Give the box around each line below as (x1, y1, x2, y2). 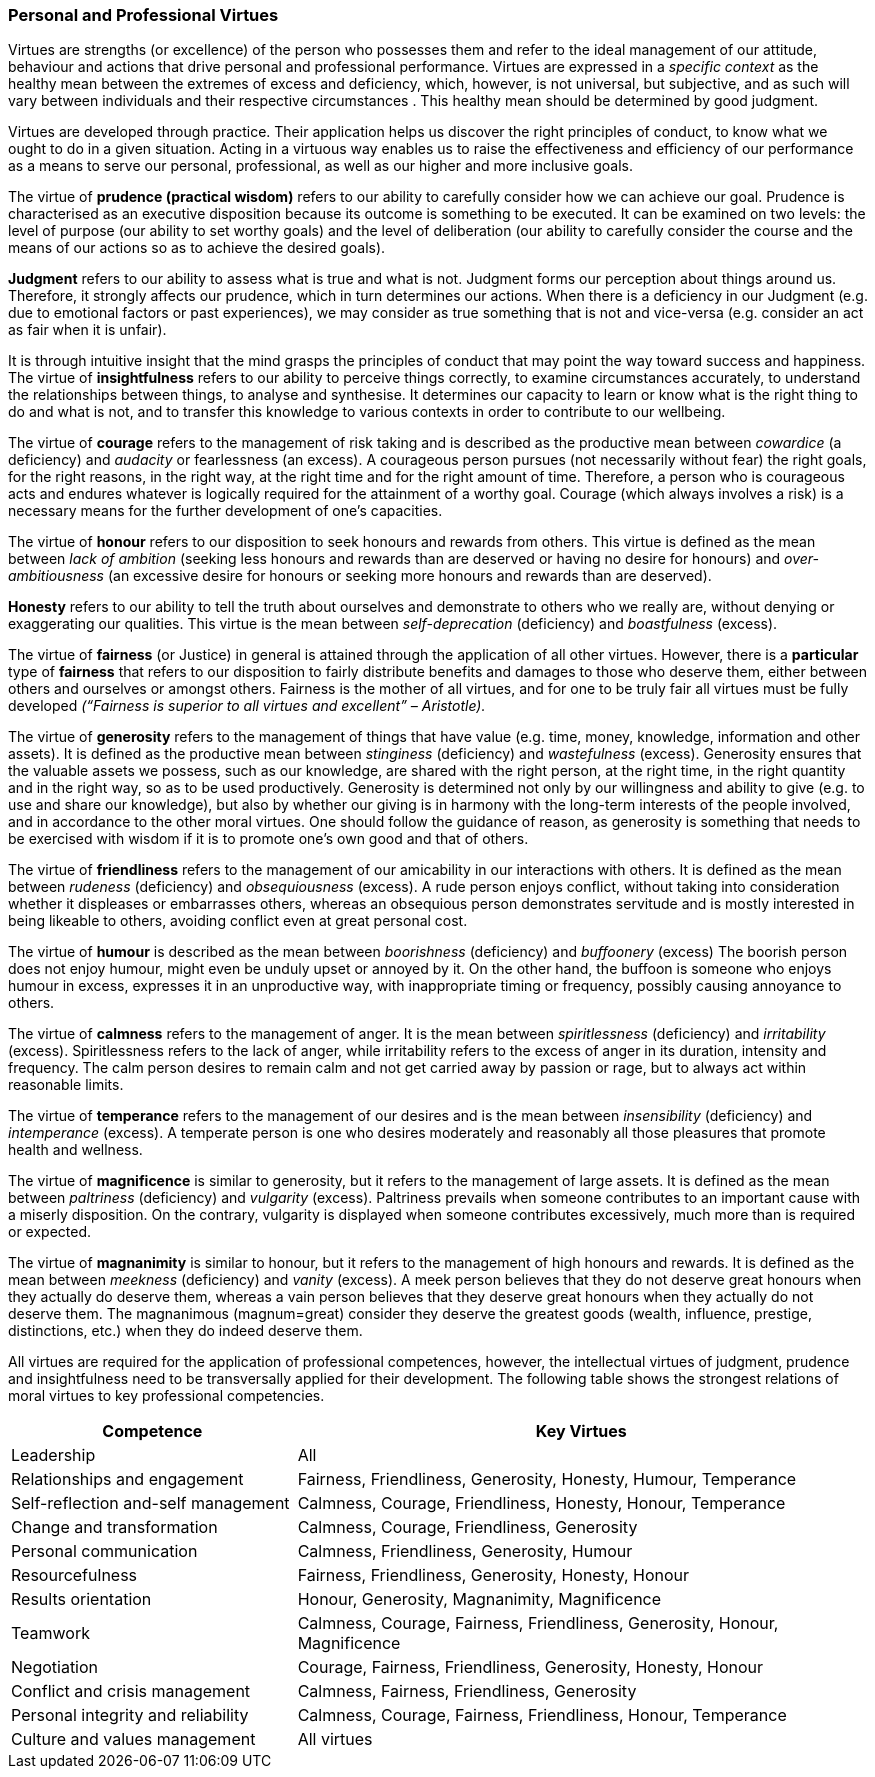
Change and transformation (11, 1517, 218, 1538)
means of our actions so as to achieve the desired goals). (8, 239, 386, 257)
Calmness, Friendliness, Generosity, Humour (297, 1541, 633, 1562)
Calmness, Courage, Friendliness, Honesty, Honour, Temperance (297, 1493, 786, 1514)
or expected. (8, 1223, 92, 1241)
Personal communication (11, 1541, 198, 1562)
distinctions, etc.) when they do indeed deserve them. (8, 1322, 363, 1340)
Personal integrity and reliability (11, 1705, 249, 1726)
